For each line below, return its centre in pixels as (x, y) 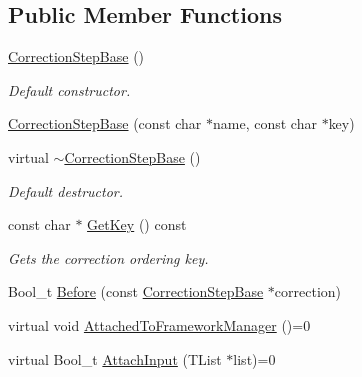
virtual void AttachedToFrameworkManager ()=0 (159, 324)
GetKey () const (137, 224)
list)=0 (254, 358)
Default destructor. (66, 190)
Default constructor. (69, 89)
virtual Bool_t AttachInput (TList (115, 358)
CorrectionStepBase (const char (105, 123)
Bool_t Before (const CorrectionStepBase (136, 291)
